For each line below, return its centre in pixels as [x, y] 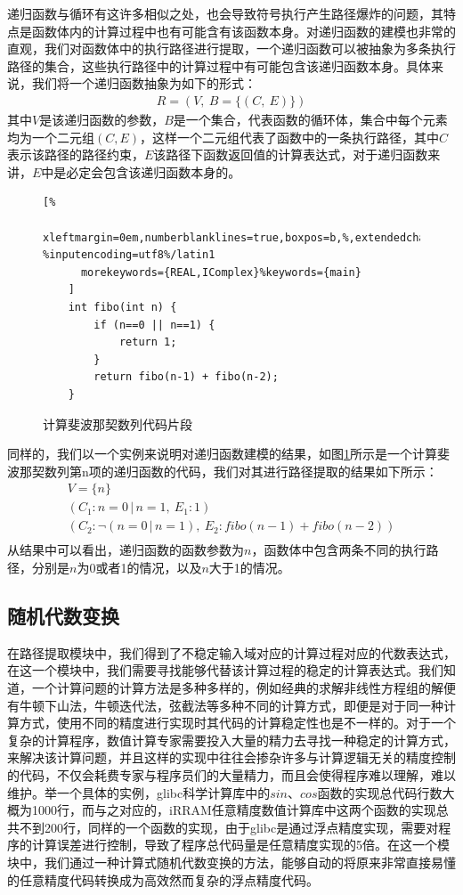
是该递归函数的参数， [102, 119]
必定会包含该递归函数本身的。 [154, 171]
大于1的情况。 [249, 567]
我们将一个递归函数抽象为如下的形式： [144, 83]
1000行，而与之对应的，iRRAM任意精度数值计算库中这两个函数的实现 [234, 810]
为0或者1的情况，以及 [139, 567]
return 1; [148, 342]
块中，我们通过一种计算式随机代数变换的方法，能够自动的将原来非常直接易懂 [231, 862]
